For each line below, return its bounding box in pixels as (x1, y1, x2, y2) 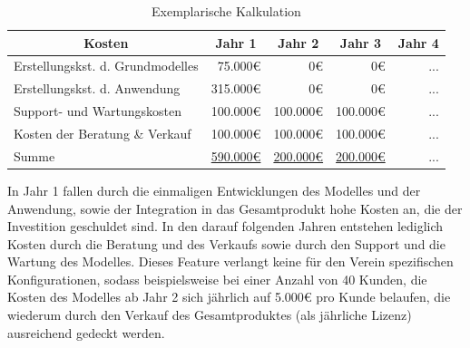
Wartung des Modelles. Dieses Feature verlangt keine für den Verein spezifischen (7, 252, 454, 271)
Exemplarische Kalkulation (152, 2, 301, 20)
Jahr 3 (339, 33, 381, 52)
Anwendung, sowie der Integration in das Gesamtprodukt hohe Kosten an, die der (7, 198, 463, 217)
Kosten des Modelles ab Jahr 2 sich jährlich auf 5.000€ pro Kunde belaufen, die (7, 287, 451, 306)
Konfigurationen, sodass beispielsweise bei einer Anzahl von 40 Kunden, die (7, 269, 427, 288)
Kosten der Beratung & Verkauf (14, 123, 191, 142)
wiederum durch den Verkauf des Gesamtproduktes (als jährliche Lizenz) (7, 305, 412, 324)
